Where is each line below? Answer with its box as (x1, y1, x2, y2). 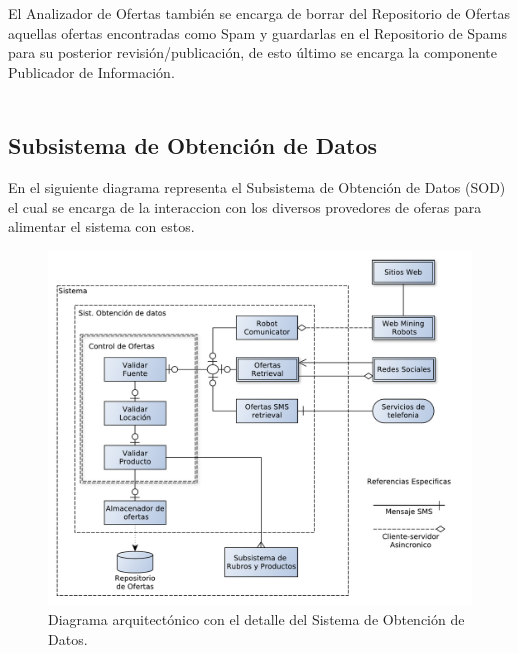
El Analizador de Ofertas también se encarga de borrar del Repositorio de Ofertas (8, 3, 510, 23)
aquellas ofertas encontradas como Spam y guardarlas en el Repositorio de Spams (8, 22, 508, 43)
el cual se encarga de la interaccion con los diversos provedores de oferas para (8, 196, 482, 217)
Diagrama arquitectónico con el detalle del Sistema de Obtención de (48, 608, 465, 629)
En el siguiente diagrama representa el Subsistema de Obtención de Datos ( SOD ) (8, 177, 506, 198)
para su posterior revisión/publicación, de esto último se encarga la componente (8, 42, 498, 63)
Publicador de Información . (8, 61, 175, 82)
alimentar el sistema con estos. (8, 216, 195, 237)
